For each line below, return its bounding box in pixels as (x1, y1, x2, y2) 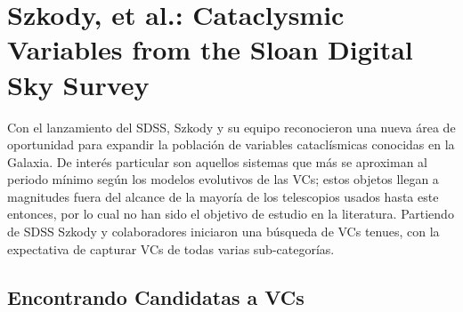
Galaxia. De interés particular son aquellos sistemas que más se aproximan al (7, 152, 427, 171)
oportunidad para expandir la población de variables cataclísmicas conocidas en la (7, 135, 455, 154)
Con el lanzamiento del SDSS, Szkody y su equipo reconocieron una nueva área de (7, 117, 456, 136)
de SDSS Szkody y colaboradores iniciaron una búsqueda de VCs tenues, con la (7, 222, 440, 241)
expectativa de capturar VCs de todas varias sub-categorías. (7, 239, 335, 258)
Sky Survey (7, 66, 150, 102)
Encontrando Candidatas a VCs (7, 283, 305, 310)
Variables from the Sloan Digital (7, 31, 413, 68)
